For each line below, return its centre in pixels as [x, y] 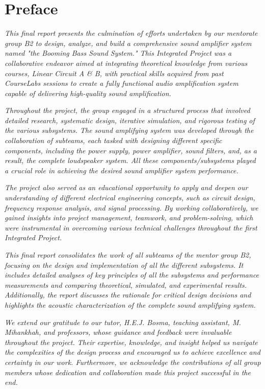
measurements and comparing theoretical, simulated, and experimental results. [126, 284]
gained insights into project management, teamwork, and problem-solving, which [129, 218]
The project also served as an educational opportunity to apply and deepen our [126, 187]
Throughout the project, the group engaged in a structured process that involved [127, 110]
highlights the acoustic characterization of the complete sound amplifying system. [130, 304]
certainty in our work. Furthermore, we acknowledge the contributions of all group [133, 362]
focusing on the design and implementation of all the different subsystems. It [124, 265]
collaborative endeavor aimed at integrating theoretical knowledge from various [126, 63]
